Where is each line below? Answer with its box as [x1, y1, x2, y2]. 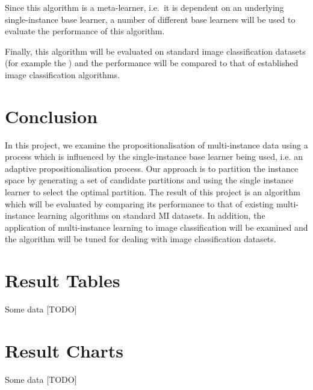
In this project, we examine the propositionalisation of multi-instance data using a [5, 138, 308, 151]
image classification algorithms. [5, 68, 120, 81]
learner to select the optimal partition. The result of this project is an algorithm [5, 186, 300, 198]
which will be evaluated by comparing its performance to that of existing [5, 197, 274, 210]
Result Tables [5, 268, 120, 293]
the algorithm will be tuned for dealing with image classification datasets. [5, 233, 276, 245]
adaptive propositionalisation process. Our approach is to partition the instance [5, 162, 299, 174]
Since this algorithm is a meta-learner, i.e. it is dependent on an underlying [5, 1, 284, 13]
